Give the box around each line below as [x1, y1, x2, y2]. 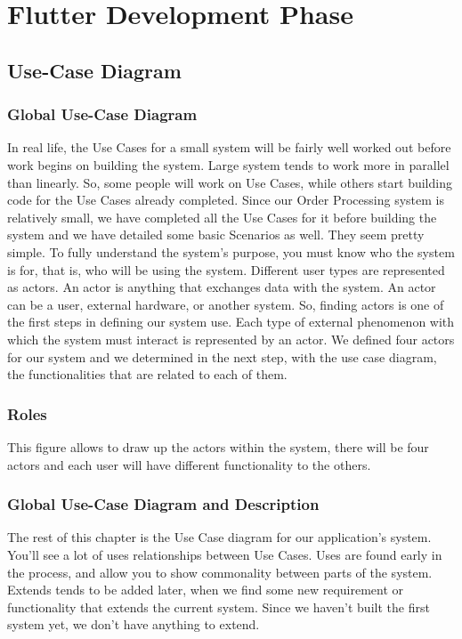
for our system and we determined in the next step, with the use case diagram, [7, 347, 437, 366]
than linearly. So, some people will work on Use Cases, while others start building [7, 173, 452, 191]
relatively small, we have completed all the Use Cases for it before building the [7, 207, 437, 226]
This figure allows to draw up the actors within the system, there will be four [7, 437, 429, 456]
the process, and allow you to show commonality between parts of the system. [7, 562, 433, 581]
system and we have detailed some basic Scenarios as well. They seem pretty [7, 225, 425, 244]
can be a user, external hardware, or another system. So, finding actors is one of [7, 295, 444, 313]
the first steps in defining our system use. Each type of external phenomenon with [7, 312, 455, 331]
